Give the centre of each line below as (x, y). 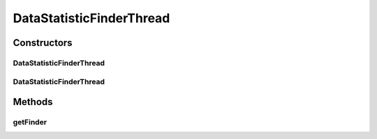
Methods (33, 102)
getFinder (30, 122)
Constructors (43, 43)
